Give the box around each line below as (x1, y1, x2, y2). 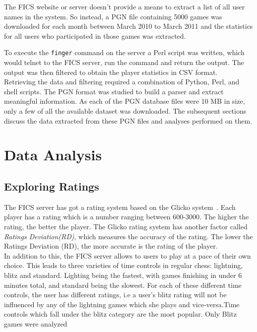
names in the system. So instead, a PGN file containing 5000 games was (4, 11, 222, 21)
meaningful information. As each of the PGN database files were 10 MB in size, (4, 96, 245, 106)
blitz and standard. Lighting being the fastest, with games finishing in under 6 (4, 269, 242, 280)
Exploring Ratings (4, 178, 99, 194)
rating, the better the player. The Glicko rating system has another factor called (4, 221, 248, 231)
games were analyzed (4, 318, 67, 329)
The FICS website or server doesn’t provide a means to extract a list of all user (4, 1, 245, 11)
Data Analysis (4, 144, 102, 165)
